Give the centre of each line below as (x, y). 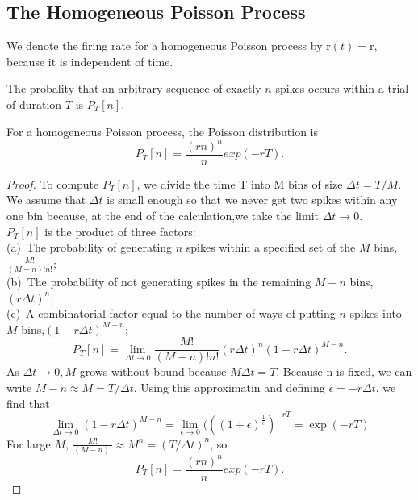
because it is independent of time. (90, 61)
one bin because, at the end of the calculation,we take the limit (163, 215)
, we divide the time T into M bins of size (240, 183)
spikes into (376, 313)
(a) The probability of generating (90, 247)
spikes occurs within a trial (342, 88)
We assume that (46, 200)
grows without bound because (153, 371)
